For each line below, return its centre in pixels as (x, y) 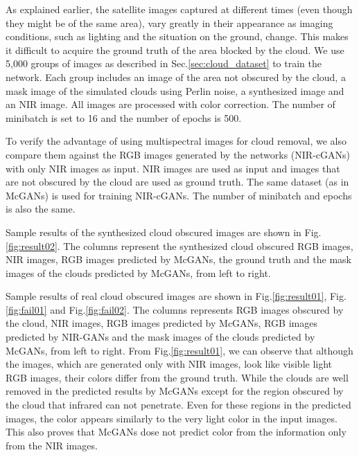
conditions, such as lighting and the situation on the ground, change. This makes (177, 36)
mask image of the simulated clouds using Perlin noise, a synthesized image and (175, 90)
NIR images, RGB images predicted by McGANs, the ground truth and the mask (178, 259)
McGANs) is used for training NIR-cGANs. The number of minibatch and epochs (179, 195)
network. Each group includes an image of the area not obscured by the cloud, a (176, 77)
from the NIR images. (52, 445)
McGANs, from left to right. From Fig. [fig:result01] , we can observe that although (179, 350)
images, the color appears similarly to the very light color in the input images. (172, 418)
